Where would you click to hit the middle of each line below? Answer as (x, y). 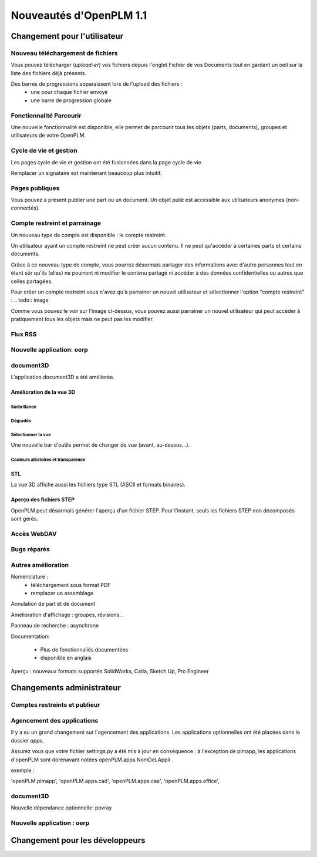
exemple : (23, 770)
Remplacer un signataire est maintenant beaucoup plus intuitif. (86, 173)
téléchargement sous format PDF (71, 585)
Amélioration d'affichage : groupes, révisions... (68, 615)
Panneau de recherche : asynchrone (55, 626)
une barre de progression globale (71, 100)
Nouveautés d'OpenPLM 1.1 (79, 15)
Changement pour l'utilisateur (67, 36)
